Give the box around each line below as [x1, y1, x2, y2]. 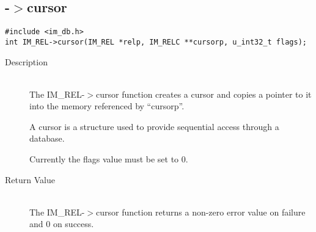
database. [29, 132, 65, 145]
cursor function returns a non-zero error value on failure [96, 205, 306, 218]
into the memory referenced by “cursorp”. [29, 100, 185, 112]
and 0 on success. [29, 217, 94, 230]
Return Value [5, 173, 55, 186]
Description [5, 55, 48, 68]
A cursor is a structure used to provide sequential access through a [29, 120, 279, 132]
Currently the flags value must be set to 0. [29, 153, 188, 165]
